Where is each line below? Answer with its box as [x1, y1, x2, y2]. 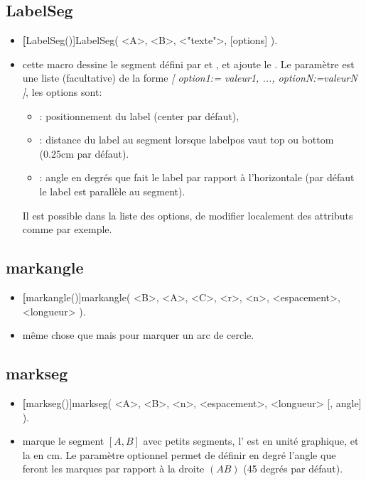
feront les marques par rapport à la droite [22, 461, 205, 476]
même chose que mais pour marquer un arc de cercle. [22, 328, 254, 342]
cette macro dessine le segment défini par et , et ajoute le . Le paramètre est [22, 56, 355, 71]
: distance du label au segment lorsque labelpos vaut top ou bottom [39, 132, 334, 147]
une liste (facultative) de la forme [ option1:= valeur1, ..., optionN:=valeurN [22, 70, 357, 85]
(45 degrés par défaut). [243, 461, 343, 476]
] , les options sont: [22, 84, 102, 99]
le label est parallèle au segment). [39, 183, 185, 198]
